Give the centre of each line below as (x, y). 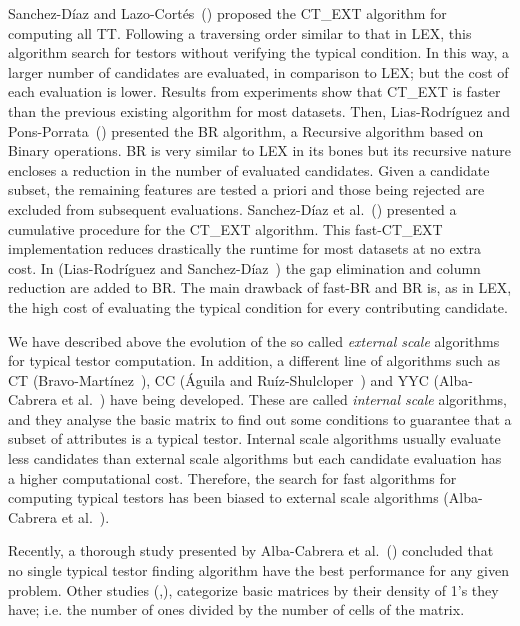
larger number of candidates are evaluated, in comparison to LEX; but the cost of (258, 71)
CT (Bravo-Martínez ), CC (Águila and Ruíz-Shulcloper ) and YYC (218, 379)
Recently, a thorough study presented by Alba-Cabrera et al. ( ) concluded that (251, 550)
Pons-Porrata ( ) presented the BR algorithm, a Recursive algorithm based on (246, 130)
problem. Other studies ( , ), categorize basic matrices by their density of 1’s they (253, 589)
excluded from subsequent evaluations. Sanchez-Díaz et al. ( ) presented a (232, 208)
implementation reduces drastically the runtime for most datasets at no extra (245, 248)
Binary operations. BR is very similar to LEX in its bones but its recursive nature (260, 150)
